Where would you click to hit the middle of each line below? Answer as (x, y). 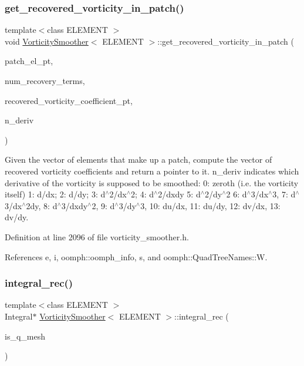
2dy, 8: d (42, 205)
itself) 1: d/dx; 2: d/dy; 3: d (55, 194)
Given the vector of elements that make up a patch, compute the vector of (139, 160)
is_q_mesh (25, 336)
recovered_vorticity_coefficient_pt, (69, 100)
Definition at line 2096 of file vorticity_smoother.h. (97, 236)
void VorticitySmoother (47, 41)
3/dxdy (75, 205)
